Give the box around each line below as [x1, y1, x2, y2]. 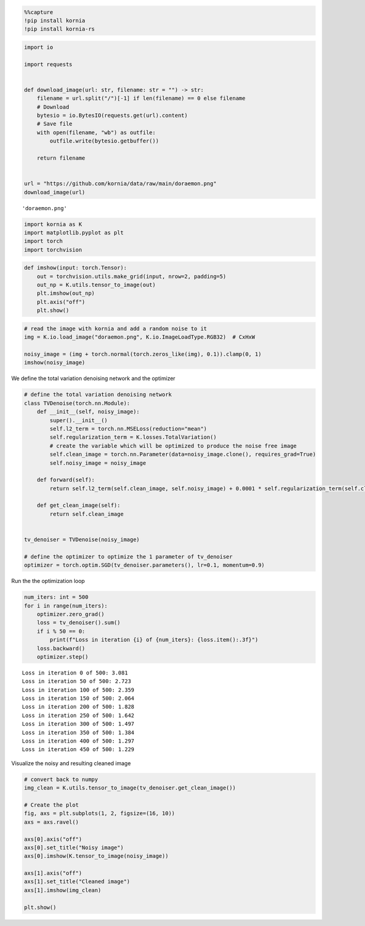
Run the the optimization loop [11, 578, 85, 585]
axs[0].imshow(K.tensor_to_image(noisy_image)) [24, 853, 169, 860]
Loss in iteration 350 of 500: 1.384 [22, 729, 135, 736]
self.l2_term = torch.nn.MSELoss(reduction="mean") [49, 425, 207, 432]
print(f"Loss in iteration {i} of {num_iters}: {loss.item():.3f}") [49, 637, 259, 643]
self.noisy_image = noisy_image [49, 459, 146, 466]
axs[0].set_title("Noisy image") [24, 844, 124, 851]
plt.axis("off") [36, 299, 85, 305]
